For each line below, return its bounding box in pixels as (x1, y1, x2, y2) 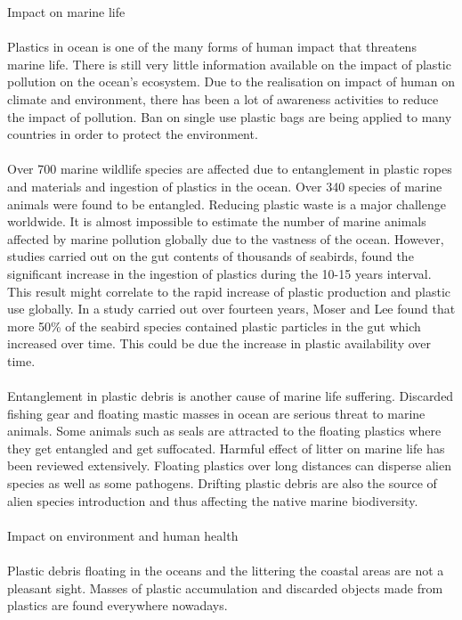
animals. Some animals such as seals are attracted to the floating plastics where (7, 421, 442, 440)
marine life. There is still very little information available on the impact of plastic (7, 54, 451, 73)
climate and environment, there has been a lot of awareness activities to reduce (7, 89, 439, 108)
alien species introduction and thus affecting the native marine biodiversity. (7, 491, 418, 510)
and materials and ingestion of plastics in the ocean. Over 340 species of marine (7, 176, 442, 195)
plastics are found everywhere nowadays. (7, 596, 228, 615)
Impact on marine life (7, 3, 126, 20)
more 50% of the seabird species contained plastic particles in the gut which (7, 316, 421, 335)
